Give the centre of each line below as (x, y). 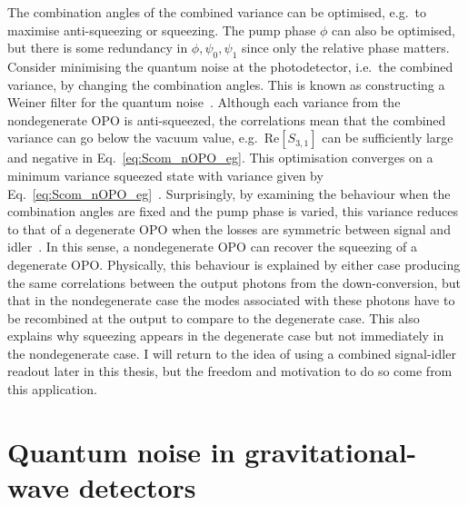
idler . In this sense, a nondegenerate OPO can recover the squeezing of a (212, 247)
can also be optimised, (393, 30)
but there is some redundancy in (98, 48)
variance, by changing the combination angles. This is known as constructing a (226, 84)
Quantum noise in (121, 451)
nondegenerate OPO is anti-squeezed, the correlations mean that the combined (227, 119)
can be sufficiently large (388, 138)
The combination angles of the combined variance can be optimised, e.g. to (217, 12)
